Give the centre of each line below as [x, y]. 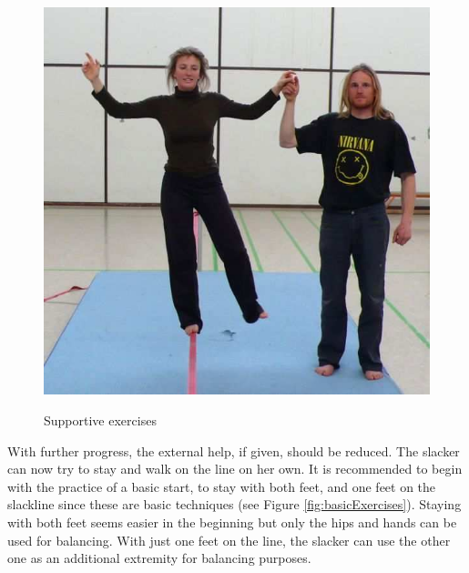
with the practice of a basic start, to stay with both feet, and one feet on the [222, 486]
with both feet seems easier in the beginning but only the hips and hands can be [232, 522]
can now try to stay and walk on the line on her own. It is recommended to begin [235, 469]
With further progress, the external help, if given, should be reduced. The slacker [234, 450]
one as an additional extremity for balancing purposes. [159, 558]
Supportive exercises [100, 420]
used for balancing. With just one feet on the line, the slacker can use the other [229, 540]
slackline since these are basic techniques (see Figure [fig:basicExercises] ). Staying [234, 504]
